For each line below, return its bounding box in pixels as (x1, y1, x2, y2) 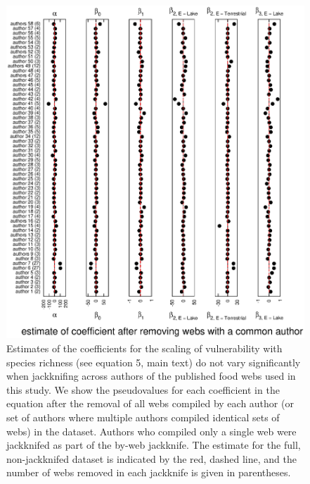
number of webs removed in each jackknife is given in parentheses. (6, 465, 291, 480)
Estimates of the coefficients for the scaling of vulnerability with (6, 341, 283, 356)
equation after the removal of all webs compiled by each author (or (6, 396, 294, 411)
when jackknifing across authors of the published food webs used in (6, 368, 296, 383)
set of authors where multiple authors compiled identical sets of (6, 410, 280, 424)
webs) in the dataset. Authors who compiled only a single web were (6, 423, 297, 438)
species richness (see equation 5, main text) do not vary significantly (6, 354, 301, 369)
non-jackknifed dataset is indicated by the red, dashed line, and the (6, 451, 297, 466)
